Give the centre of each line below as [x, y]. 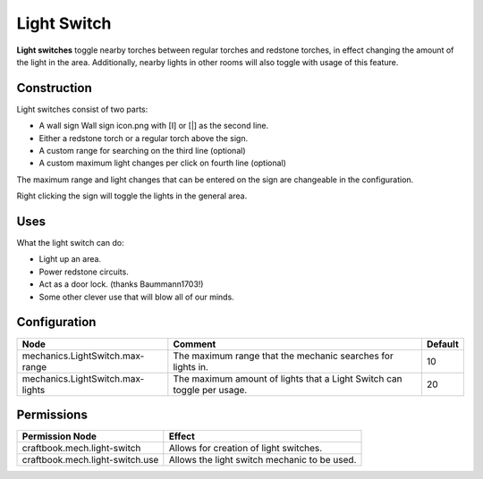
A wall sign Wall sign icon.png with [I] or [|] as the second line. [153, 126]
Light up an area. [70, 259]
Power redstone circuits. [84, 272]
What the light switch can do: [70, 243]
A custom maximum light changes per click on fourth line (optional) [162, 163]
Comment [195, 344]
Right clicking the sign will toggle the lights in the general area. [132, 196]
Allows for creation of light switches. [246, 449]
